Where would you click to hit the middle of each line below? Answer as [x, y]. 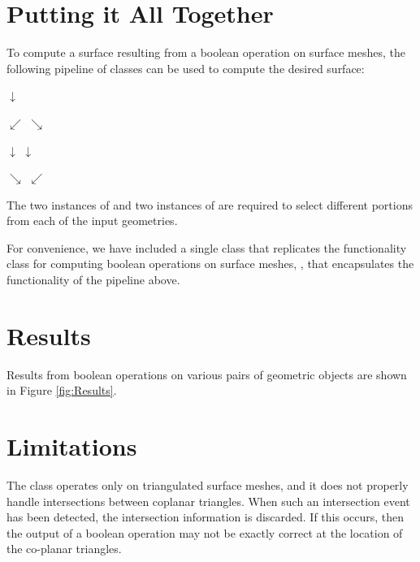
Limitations [72, 446]
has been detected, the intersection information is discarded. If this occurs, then [206, 517]
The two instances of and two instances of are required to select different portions [210, 204]
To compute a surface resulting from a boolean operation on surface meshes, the [206, 52]
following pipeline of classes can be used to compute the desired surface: [186, 68]
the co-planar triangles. [64, 549]
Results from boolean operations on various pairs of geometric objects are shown [207, 374]
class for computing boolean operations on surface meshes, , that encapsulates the [210, 264]
